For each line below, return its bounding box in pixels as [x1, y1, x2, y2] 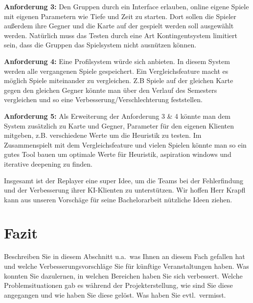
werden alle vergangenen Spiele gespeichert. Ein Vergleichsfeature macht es [4, 65, 229, 76]
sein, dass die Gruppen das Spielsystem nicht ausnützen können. [4, 40, 197, 50]
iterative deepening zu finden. [4, 158, 92, 169]
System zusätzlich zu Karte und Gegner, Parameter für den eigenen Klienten [4, 120, 234, 130]
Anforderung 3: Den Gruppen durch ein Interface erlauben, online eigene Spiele [4, 1, 249, 11]
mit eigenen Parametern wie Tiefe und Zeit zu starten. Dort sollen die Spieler [4, 11, 236, 21]
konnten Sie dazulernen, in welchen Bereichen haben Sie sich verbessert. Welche [4, 270, 243, 281]
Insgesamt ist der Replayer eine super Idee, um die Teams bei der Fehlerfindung [4, 175, 243, 185]
